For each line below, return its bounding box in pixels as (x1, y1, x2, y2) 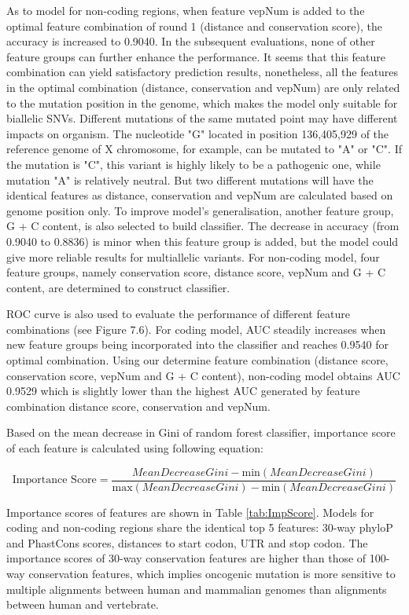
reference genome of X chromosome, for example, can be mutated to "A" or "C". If (6, 141, 402, 157)
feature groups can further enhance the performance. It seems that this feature (6, 48, 386, 64)
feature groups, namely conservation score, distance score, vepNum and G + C (6, 264, 386, 280)
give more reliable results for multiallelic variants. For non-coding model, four (6, 248, 380, 265)
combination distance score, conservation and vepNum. (6, 397, 271, 414)
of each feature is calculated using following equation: (6, 440, 263, 456)
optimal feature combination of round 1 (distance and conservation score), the (6, 17, 382, 34)
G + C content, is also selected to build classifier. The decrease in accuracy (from (6, 218, 400, 234)
